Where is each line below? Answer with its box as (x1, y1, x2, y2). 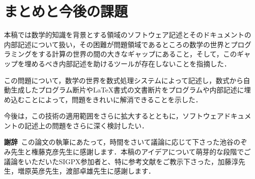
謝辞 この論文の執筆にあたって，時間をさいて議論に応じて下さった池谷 (4, 137, 233, 147)
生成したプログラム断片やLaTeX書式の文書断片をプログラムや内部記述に (10, 85, 244, 95)
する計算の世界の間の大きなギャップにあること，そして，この (38, 49, 237, 59)
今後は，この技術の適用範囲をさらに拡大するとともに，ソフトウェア (4, 111, 224, 121)
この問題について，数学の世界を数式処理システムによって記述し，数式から (4, 75, 244, 85)
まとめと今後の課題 (4, 1, 128, 21)
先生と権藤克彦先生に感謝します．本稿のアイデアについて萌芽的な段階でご (10, 147, 251, 157)
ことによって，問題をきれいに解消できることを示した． (24, 94, 202, 104)
